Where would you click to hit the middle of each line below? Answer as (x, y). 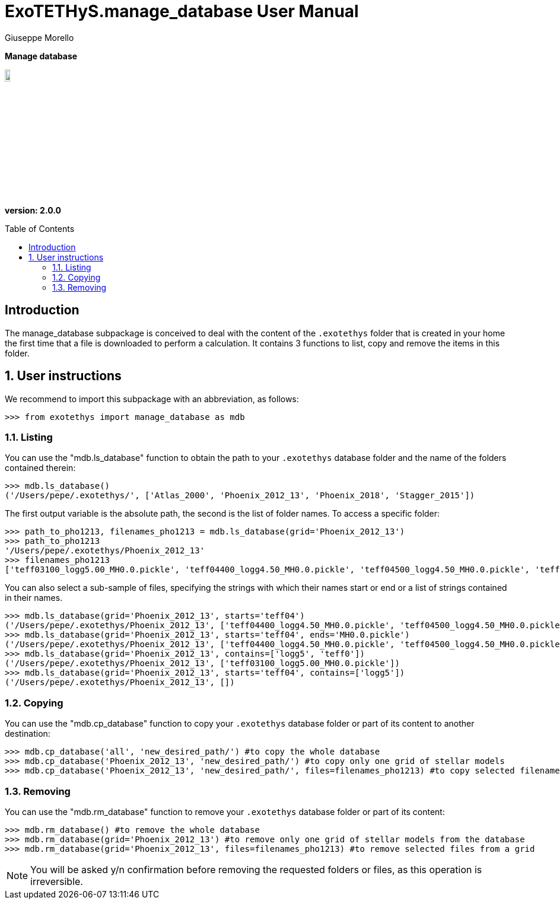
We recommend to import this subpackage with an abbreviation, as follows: (152, 399)
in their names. (34, 598)
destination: (28, 734)
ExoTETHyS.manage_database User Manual (182, 11)
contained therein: (40, 468)
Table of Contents (40, 228)
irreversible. (57, 881)
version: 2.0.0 (33, 210)
